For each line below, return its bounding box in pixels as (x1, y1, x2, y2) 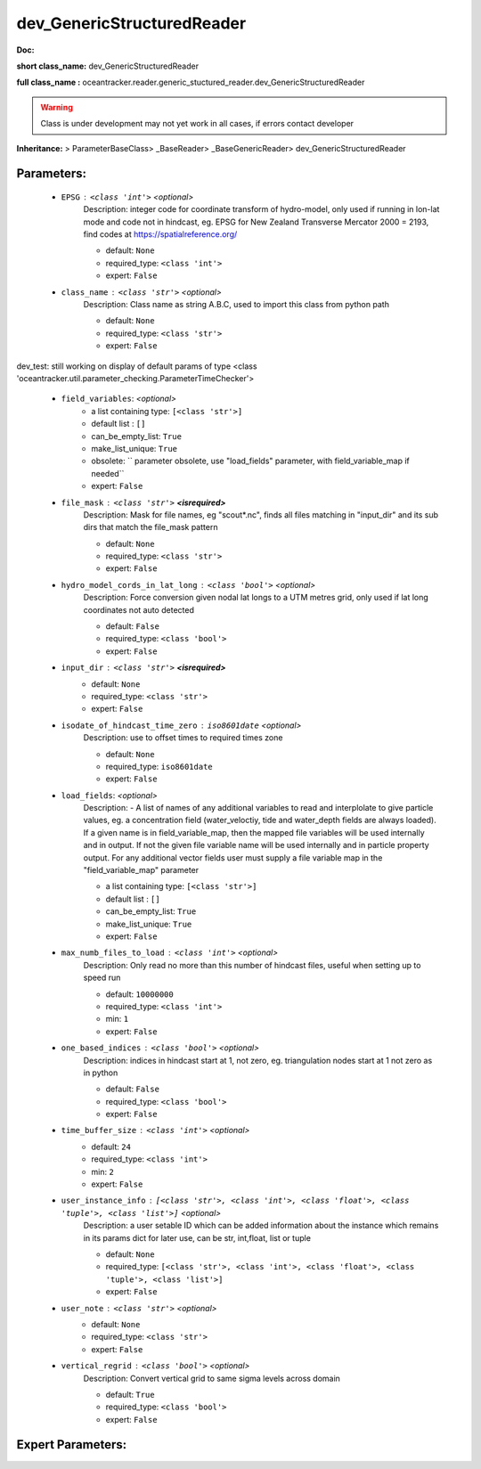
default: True (105, 1389, 155, 1400)
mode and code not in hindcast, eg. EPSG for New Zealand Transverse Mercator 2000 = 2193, (83, 216, 429, 227)
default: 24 (91, 1141, 131, 1152)
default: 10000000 (105, 989, 174, 1000)
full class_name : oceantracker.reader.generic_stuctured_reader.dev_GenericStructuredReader (16, 77, 365, 88)
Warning (40, 102, 73, 112)
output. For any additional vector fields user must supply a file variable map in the (83, 852, 383, 863)
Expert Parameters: (16, 1437, 127, 1452)
